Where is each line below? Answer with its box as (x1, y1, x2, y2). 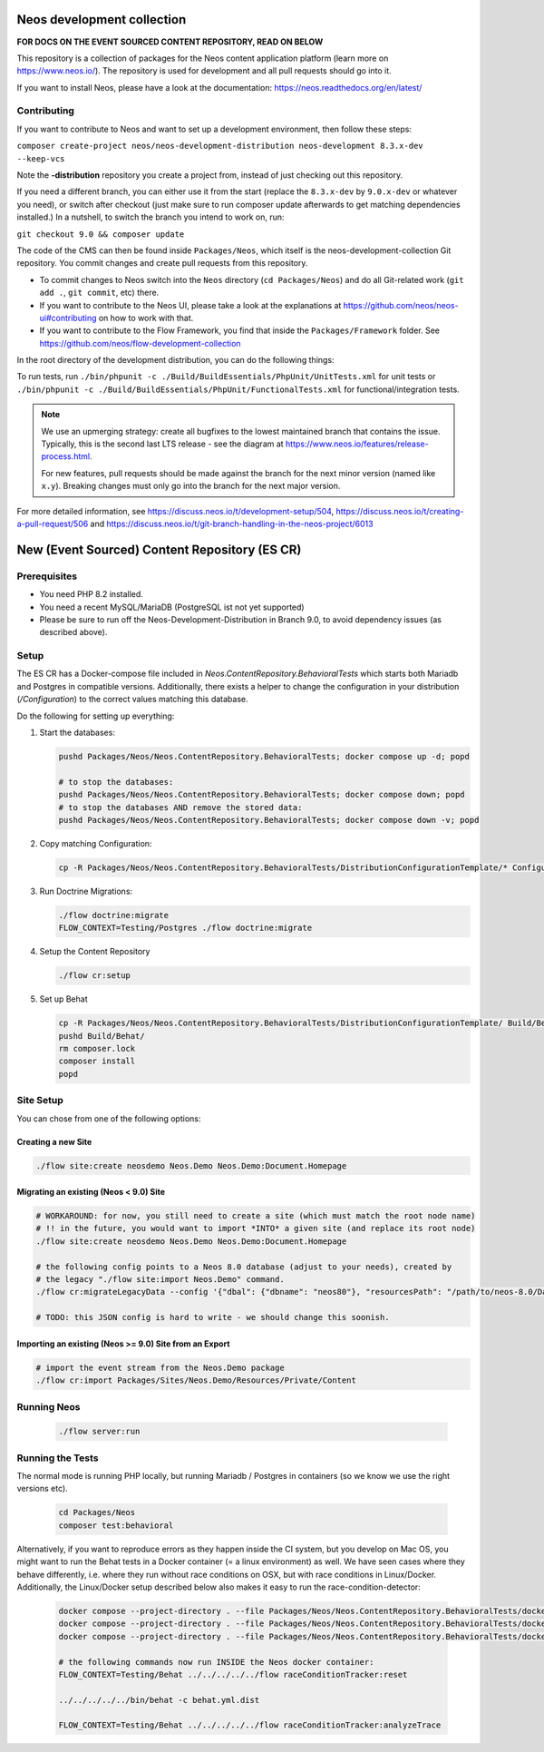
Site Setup (16, 1094, 63, 1107)
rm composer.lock (58, 1043, 136, 1053)
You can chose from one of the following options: (16, 1112, 201, 1124)
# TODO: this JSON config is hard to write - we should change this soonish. (35, 1312, 390, 1323)
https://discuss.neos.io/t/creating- (335, 505, 464, 516)
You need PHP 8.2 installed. (39, 589, 144, 600)
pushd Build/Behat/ (58, 1031, 145, 1041)
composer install (58, 1056, 136, 1066)
